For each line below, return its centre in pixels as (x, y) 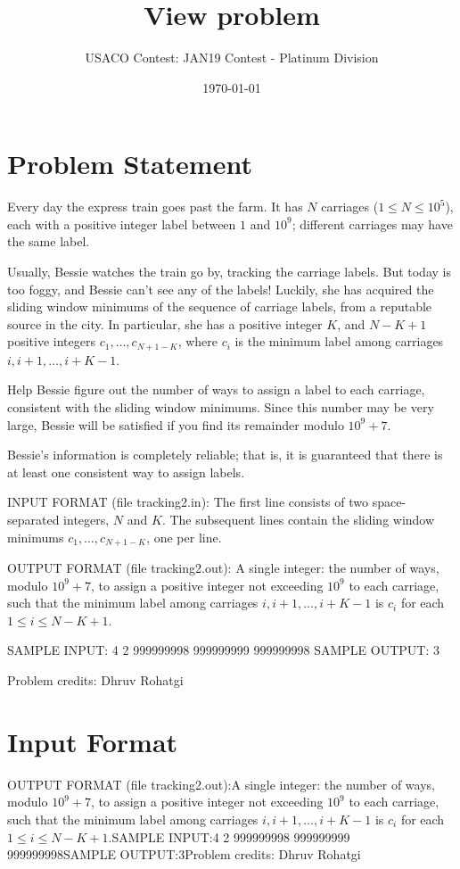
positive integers (51, 341)
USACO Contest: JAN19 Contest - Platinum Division (232, 58)
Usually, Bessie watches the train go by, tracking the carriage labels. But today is (229, 272)
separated (33, 520)
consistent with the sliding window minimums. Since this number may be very (221, 407)
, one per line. (184, 537)
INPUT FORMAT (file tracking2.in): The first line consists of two (188, 502)
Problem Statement (130, 164)
